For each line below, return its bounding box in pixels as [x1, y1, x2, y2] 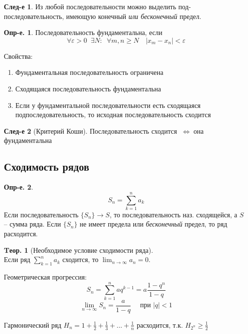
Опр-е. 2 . [4, 182, 33, 192]
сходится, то [62, 254, 99, 264]
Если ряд [4, 254, 31, 264]
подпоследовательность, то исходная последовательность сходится [15, 109, 211, 120]
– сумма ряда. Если [4, 219, 61, 229]
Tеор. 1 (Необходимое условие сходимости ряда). [4, 245, 153, 255]
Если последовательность [4, 209, 79, 219]
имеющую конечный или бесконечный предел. [66, 11, 201, 21]
